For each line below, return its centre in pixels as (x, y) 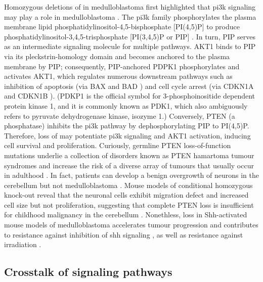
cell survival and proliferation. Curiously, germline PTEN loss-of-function (118, 145)
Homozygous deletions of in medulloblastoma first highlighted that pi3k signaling (130, 7)
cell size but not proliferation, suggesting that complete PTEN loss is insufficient (129, 204)
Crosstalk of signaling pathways (88, 272)
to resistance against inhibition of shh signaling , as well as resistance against (124, 234)
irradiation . (23, 244)
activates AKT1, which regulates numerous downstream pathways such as (118, 76)
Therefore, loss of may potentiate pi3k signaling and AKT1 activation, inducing (127, 135)
